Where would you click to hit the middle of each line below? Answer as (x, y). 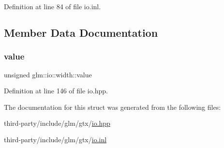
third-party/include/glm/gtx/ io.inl (55, 139)
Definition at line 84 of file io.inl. (52, 6)
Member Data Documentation (81, 32)
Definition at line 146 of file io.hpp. (56, 91)
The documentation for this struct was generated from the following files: (112, 107)
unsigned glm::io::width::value (48, 74)
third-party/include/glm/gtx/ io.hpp (57, 123)
